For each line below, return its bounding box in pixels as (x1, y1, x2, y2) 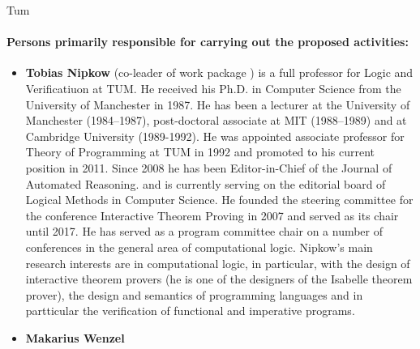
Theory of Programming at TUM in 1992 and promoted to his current (25, 143, 375, 160)
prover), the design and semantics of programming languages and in (25, 286, 363, 303)
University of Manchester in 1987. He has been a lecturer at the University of (25, 96, 410, 113)
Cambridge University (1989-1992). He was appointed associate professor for (25, 127, 405, 144)
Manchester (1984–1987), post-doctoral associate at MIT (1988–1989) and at (25, 112, 407, 129)
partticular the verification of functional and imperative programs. (25, 302, 355, 319)
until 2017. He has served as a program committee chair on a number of (25, 223, 384, 240)
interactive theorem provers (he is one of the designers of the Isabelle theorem (25, 270, 413, 287)
